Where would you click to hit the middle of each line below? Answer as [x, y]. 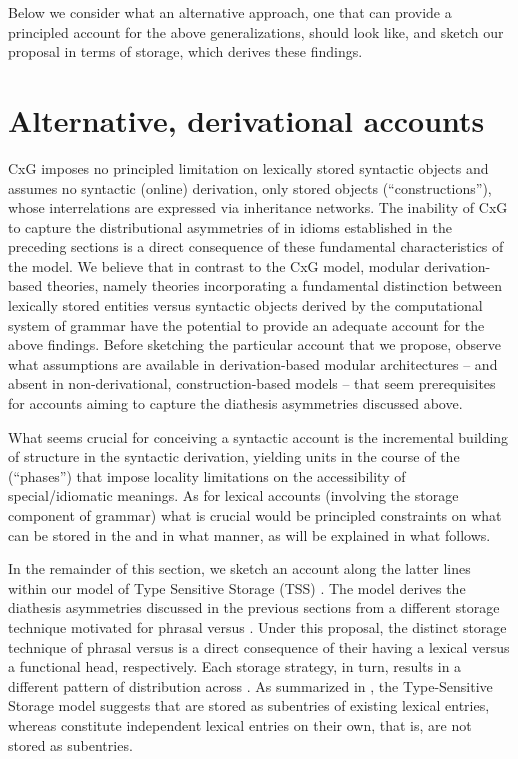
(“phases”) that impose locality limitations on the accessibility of [207, 475]
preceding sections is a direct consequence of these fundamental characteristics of [256, 246]
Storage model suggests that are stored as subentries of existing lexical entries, [249, 705]
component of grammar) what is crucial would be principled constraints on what [255, 515]
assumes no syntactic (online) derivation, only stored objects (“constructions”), [250, 187]
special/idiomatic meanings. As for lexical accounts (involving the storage [233, 495]
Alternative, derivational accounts [246, 119]
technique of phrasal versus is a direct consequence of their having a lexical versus [259, 646]
